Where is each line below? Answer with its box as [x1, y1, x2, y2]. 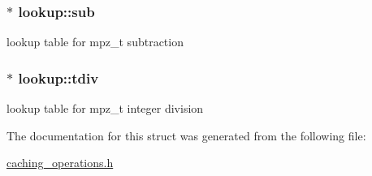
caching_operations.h [6, 154, 114, 171]
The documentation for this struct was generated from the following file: [6, 127, 366, 144]
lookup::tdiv [18, 67, 99, 88]
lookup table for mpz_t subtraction [6, 33, 184, 50]
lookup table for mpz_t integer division [6, 100, 204, 117]
